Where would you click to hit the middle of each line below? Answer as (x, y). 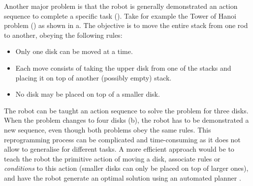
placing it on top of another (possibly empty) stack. (94, 77)
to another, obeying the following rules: (63, 35)
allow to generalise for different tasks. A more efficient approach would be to (119, 149)
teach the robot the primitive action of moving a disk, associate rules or (112, 158)
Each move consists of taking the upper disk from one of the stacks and (123, 67)
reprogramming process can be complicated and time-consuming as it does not (122, 139)
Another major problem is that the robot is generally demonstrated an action (121, 6)
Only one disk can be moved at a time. (74, 51)
